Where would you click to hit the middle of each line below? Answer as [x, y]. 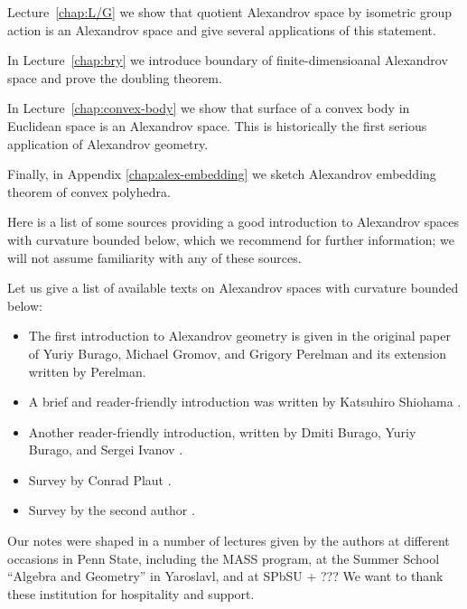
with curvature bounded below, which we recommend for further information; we [231, 239]
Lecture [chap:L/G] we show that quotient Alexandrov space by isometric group [230, 12]
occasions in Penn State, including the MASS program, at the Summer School [224, 558]
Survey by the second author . [112, 510]
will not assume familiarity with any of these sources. [154, 257]
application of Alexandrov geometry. [108, 143]
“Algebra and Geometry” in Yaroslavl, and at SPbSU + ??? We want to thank [225, 576]
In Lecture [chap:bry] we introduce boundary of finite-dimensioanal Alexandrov [228, 60]
